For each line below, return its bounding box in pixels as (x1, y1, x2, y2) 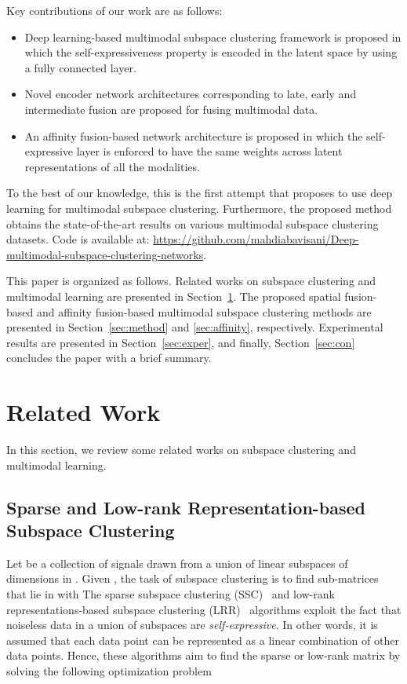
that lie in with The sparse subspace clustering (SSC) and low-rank (6, 585, 335, 602)
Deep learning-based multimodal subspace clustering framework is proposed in (24, 28, 402, 45)
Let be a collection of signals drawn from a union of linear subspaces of (6, 554, 348, 571)
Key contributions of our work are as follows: (6, 2, 223, 18)
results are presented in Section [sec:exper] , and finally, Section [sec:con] (6, 334, 355, 350)
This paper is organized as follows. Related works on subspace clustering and (6, 273, 376, 289)
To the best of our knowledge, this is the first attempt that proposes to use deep (6, 185, 393, 201)
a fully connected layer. (24, 59, 136, 75)
